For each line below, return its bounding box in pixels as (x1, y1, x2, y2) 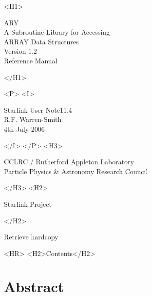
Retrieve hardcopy (4, 232, 58, 242)
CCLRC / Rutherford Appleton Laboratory (4, 157, 134, 167)
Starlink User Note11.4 (4, 104, 72, 115)
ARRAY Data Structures (4, 36, 79, 46)
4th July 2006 (4, 123, 45, 134)
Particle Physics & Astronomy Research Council (4, 166, 148, 176)
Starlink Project (4, 198, 52, 209)
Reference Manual (4, 55, 57, 65)
